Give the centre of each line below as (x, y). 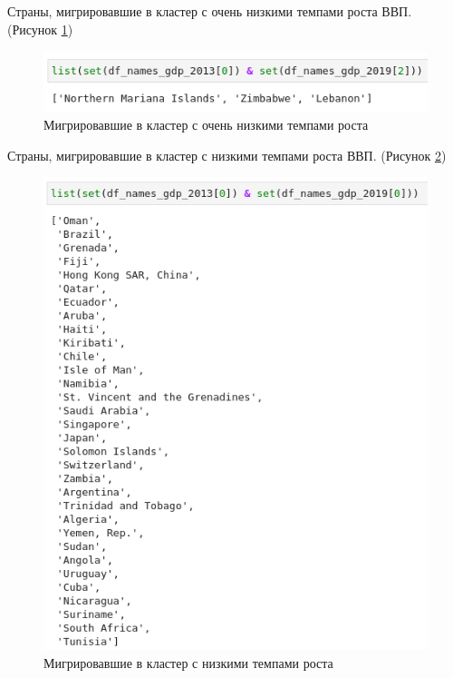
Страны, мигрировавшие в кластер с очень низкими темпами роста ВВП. (210, 11)
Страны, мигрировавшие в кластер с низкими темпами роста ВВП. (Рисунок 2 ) (227, 155)
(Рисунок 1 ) (40, 29)
